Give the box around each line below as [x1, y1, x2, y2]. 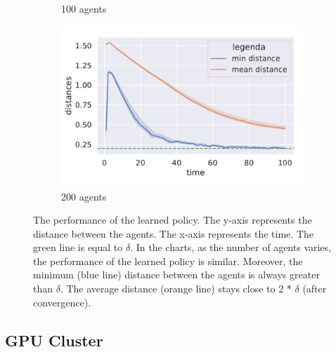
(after [302, 281, 327, 296]
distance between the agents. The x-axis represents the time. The [33, 226, 314, 241]
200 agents [61, 189, 107, 203]
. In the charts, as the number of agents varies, [130, 240, 331, 255]
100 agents [61, 1, 107, 15]
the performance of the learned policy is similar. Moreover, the [33, 253, 303, 268]
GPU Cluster [5, 329, 103, 351]
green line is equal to [33, 240, 123, 255]
